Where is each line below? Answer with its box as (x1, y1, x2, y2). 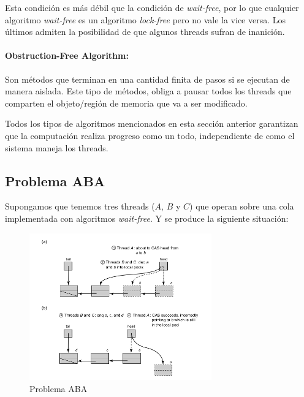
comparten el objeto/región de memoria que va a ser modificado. (5, 96, 248, 109)
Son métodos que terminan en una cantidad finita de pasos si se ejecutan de (5, 72, 290, 85)
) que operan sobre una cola (189, 200, 294, 213)
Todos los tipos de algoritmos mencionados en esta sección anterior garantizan (5, 117, 298, 130)
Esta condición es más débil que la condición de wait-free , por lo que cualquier (5, 1, 299, 13)
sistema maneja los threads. (5, 141, 108, 154)
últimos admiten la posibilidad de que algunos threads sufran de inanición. (5, 25, 285, 38)
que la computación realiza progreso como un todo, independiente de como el (5, 129, 295, 142)
